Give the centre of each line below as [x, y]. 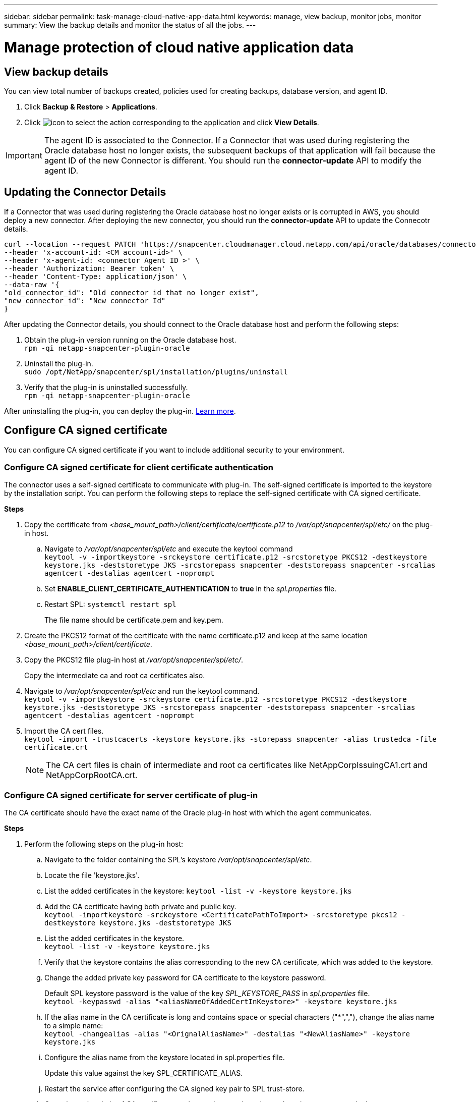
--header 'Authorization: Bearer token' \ [89, 268]
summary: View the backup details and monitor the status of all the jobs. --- [130, 25]
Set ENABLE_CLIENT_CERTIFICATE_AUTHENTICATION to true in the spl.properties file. [191, 589]
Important [24, 155]
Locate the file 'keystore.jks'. [92, 875]
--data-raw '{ [32, 284]
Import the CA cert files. [64, 731]
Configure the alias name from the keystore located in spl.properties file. [165, 1058]
